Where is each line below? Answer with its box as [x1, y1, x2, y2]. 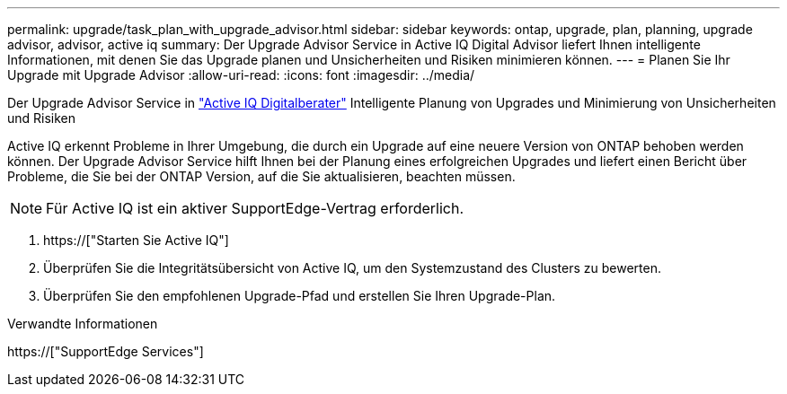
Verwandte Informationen [7, 316, 158, 331]
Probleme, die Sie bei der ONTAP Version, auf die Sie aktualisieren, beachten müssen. [7, 169, 516, 184]
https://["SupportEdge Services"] [7, 344, 204, 359]
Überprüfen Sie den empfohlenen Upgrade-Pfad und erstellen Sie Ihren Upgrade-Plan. [43, 288, 556, 303]
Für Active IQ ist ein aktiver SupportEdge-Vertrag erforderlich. [46, 199, 464, 217]
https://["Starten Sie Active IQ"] [43, 232, 229, 248]
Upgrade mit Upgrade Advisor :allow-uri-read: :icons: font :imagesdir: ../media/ [7, 67, 475, 83]
